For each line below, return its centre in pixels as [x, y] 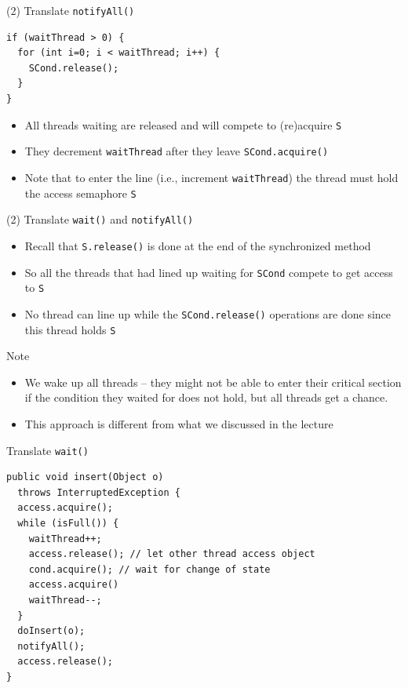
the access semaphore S [80, 193]
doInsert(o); [51, 631]
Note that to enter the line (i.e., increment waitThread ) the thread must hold [211, 177]
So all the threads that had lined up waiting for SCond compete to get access [209, 272]
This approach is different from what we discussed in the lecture [179, 423]
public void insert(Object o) [85, 477]
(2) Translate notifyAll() [71, 10]
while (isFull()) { [68, 523]
